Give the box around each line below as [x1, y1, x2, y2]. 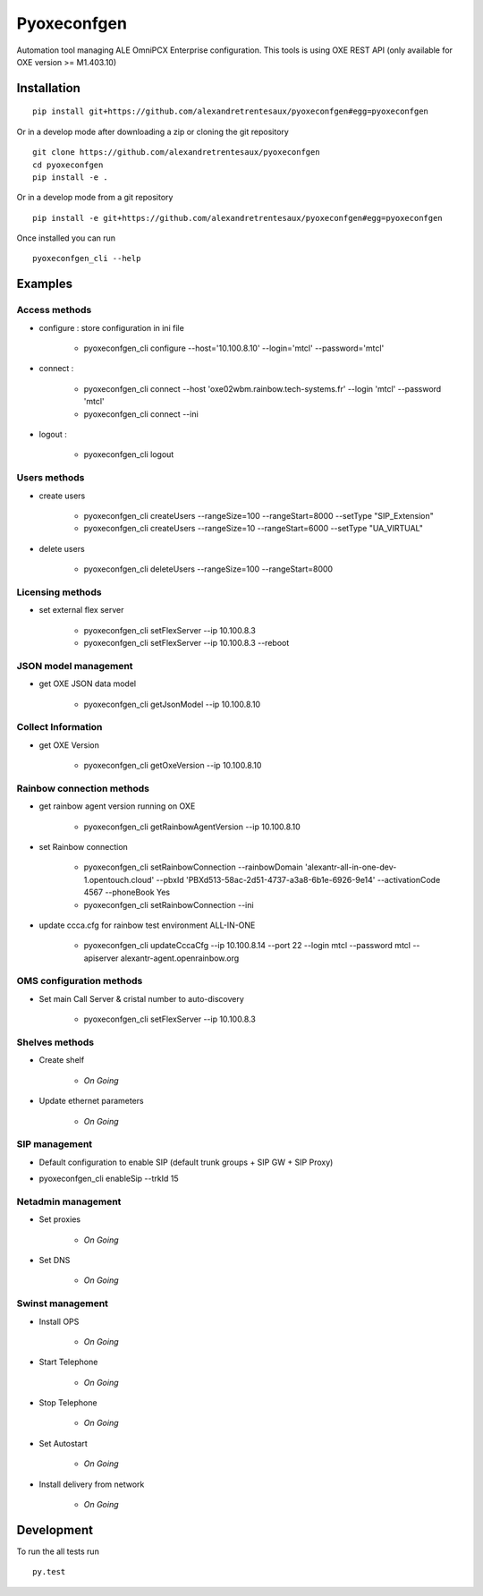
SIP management [16, 1138, 93, 1150]
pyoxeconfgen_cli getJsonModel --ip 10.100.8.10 [83, 699, 261, 709]
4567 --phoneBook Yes [83, 887, 170, 898]
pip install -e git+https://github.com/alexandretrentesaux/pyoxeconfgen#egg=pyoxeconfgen [32, 213, 443, 223]
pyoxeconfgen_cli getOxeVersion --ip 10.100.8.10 [83, 760, 262, 771]
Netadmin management [16, 1195, 122, 1208]
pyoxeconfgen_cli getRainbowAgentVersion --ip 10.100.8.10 [83, 821, 301, 832]
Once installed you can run [16, 233, 116, 243]
